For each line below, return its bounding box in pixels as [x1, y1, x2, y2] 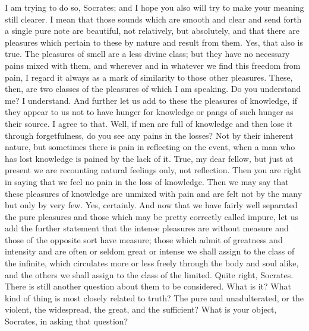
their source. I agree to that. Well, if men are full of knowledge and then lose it [5, 117, 293, 129]
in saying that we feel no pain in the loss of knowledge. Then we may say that [5, 175, 289, 187]
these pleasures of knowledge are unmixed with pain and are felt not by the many [5, 187, 302, 199]
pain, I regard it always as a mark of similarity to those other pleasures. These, [5, 71, 293, 83]
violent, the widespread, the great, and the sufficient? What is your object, [5, 303, 277, 316]
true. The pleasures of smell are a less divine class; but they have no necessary [5, 47, 290, 60]
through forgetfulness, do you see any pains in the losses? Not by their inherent [5, 129, 294, 141]
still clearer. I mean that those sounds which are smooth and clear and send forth [5, 12, 302, 25]
